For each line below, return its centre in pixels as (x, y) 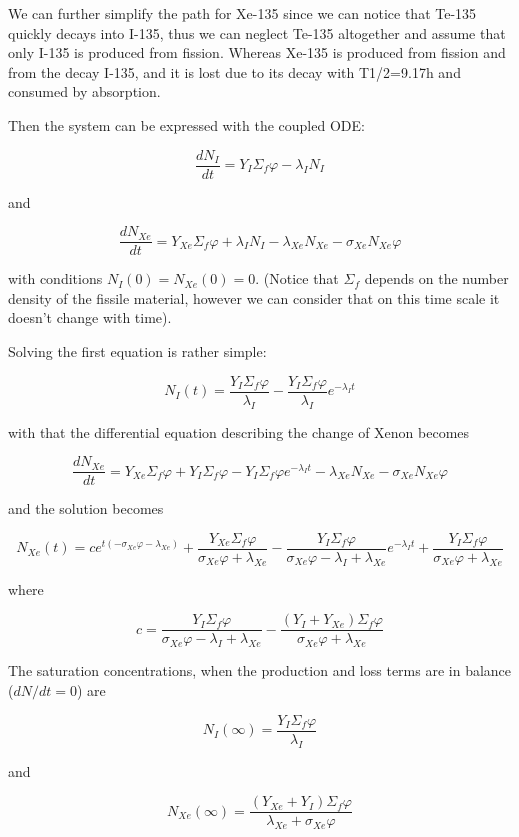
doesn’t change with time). (90, 317)
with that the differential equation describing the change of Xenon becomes (239, 431)
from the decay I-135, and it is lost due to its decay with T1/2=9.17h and (234, 71)
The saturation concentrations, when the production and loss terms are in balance (260, 670)
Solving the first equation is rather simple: (137, 351)
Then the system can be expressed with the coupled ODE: (186, 124)
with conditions (55, 278)
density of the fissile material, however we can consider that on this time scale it (254, 297)
